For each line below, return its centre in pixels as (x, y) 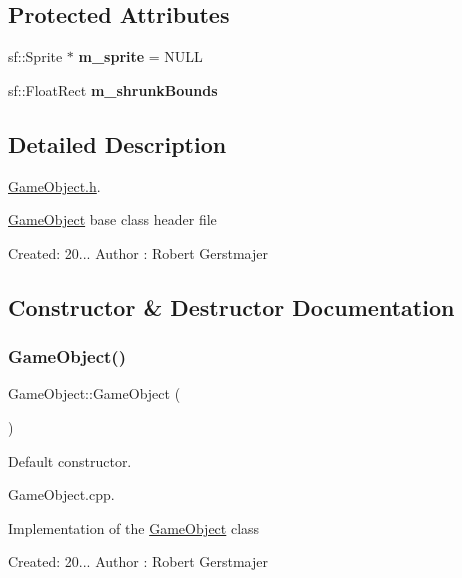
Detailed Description (117, 143)
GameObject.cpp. (61, 494)
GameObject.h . (54, 185)
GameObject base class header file (112, 219)
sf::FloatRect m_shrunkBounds (113, 89)
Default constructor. (70, 460)
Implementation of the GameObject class (134, 527)
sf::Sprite (35, 56)
